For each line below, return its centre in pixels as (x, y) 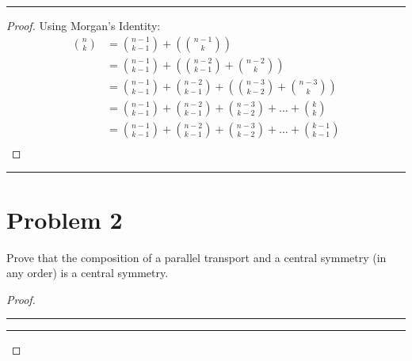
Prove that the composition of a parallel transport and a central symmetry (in (196, 257)
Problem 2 (65, 219)
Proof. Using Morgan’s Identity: (84, 25)
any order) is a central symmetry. (88, 273)
